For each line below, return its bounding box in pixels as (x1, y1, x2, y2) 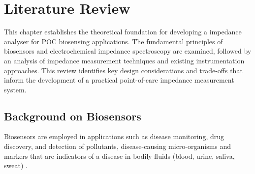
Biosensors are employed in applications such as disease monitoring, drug (4, 131, 224, 142)
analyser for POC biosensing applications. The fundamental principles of (4, 36, 223, 46)
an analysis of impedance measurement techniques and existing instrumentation (4, 55, 245, 65)
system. (4, 84, 27, 94)
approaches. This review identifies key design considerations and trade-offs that (4, 65, 243, 75)
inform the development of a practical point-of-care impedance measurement (4, 75, 234, 85)
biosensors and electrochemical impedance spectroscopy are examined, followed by (4, 46, 252, 56)
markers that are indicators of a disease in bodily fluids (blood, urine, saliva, (4, 150, 235, 161)
